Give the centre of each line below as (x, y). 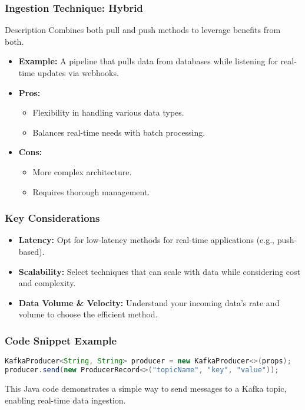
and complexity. (47, 283)
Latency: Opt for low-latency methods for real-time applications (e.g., (147, 240)
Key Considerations (52, 218)
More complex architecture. (82, 171)
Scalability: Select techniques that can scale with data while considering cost (160, 271)
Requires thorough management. (91, 191)
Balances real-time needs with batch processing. (119, 132)
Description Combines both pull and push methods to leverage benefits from (143, 30)
